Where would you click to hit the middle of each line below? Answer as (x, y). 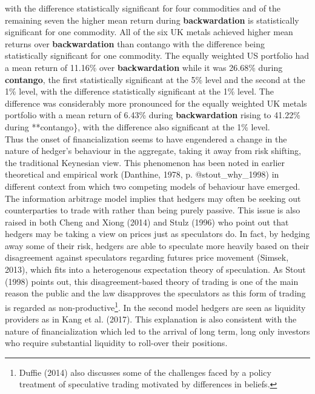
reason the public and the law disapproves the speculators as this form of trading (155, 293)
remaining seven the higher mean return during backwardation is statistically (152, 20)
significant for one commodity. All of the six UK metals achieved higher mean (149, 32)
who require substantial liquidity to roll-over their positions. (116, 343)
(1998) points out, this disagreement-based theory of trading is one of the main (152, 281)
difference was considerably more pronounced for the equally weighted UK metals (156, 103)
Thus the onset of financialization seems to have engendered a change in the (146, 139)
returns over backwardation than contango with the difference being (135, 43)
